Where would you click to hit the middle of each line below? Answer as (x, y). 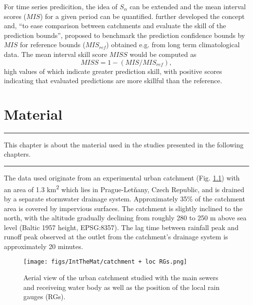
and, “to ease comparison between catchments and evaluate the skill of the (115, 26)
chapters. (17, 154)
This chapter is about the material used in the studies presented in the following (124, 144)
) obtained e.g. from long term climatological (173, 45)
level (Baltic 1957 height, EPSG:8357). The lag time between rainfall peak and (121, 227)
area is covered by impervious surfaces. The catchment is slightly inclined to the (123, 208)
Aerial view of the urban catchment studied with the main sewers (121, 278)
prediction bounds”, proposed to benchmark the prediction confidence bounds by (125, 35)
